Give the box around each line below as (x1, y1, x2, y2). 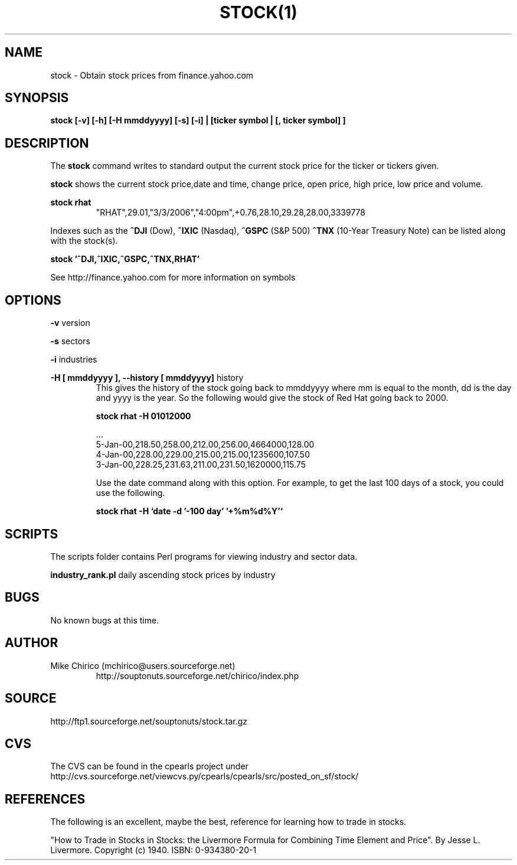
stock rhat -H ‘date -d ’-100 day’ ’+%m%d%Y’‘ (96, 506, 283, 517)
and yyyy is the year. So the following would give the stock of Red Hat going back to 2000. (96, 393, 449, 403)
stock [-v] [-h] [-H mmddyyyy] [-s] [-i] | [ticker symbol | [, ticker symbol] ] (50, 115, 346, 126)
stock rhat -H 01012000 (96, 411, 191, 422)
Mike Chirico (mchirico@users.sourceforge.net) (50, 660, 235, 671)
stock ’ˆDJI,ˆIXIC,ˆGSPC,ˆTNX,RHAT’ (50, 254, 200, 265)
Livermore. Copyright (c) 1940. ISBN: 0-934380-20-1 (50, 845, 257, 856)
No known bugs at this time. (50, 615, 159, 625)
